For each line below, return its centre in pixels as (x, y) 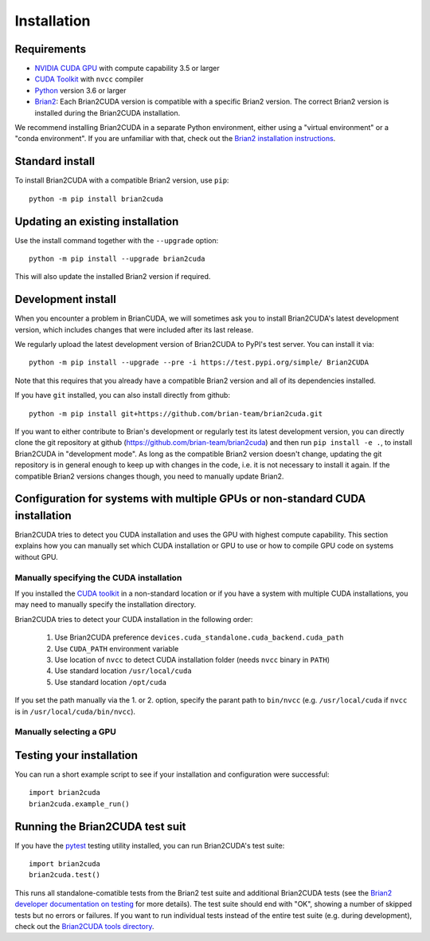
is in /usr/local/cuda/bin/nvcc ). (75, 711)
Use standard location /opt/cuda (111, 682)
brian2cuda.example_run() (80, 804)
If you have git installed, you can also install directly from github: (123, 396)
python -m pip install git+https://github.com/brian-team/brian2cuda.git (176, 413)
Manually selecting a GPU (66, 732)
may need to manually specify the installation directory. (106, 604)
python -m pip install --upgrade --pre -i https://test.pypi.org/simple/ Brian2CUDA (199, 362)
